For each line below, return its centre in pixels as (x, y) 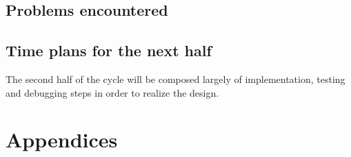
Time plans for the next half (109, 50)
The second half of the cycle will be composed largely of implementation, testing (175, 78)
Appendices (62, 140)
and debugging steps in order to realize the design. (112, 92)
